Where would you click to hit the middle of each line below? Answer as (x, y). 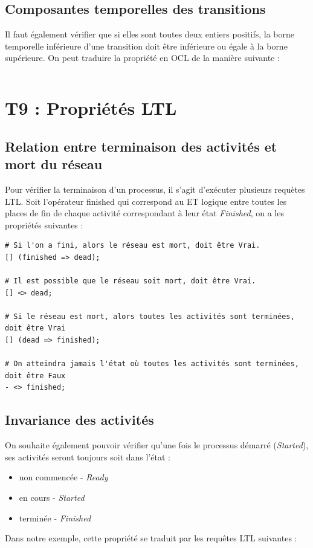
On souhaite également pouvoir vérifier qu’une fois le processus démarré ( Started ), (157, 445)
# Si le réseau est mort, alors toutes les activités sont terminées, (150, 316)
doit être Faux (35, 376)
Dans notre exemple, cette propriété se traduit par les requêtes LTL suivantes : (151, 538)
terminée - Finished (55, 517)
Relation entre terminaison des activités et (141, 146)
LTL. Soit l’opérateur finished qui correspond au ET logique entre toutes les (146, 201)
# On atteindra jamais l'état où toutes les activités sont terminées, (152, 364)
